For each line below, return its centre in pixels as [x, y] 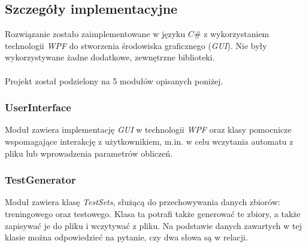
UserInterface [38, 107]
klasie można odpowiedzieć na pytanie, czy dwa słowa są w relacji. [126, 237]
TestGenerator [40, 180]
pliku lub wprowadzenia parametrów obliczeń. [89, 153]
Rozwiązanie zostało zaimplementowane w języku [95, 34]
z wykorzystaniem [237, 34]
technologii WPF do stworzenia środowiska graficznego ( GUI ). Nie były [136, 45]
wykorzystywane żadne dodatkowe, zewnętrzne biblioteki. [110, 57]
